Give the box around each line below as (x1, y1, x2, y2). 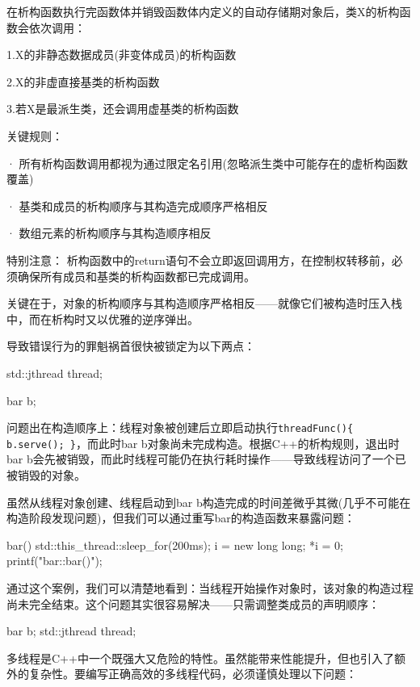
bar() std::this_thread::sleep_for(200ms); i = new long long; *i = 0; (6, 536, 343, 553)
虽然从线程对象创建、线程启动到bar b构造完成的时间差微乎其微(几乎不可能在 (6, 493, 411, 510)
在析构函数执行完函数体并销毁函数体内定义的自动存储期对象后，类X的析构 (6, 3, 400, 19)
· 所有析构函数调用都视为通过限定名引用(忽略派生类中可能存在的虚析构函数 (6, 154, 408, 171)
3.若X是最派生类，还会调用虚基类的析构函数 (6, 100, 239, 117)
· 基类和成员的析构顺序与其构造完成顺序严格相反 (6, 197, 268, 214)
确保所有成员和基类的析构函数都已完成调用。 (17, 267, 255, 284)
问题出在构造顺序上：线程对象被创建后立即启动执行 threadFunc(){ (6, 419, 354, 436)
